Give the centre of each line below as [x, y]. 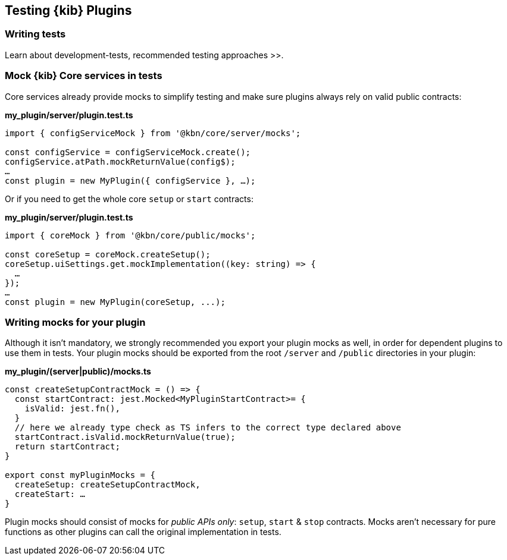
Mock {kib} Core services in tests [84, 76]
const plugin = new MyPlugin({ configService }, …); [130, 180]
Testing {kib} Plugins [68, 10]
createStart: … [50, 494]
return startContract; [67, 447]
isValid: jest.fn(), [72, 409]
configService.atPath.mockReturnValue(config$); [120, 161]
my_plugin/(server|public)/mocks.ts [78, 372]
